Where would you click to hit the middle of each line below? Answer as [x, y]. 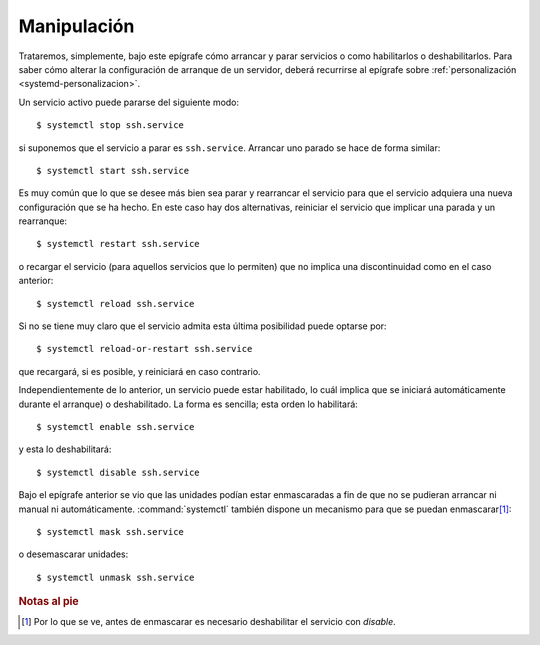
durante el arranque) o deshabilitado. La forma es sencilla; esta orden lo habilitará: [188, 404]
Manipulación [76, 26]
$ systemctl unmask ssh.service [115, 577]
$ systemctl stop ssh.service [110, 125]
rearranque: [43, 221]
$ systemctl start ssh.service [113, 170]
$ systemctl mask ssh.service [110, 531]
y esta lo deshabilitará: [65, 449]
